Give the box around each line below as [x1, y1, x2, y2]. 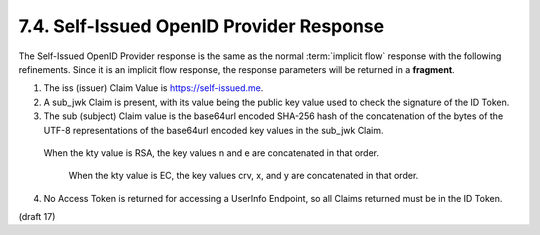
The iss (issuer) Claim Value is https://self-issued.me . [43, 82, 264, 94]
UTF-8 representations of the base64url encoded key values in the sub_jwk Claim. [43, 124, 384, 136]
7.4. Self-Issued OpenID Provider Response [18, 15, 385, 37]
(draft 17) [18, 211, 56, 223]
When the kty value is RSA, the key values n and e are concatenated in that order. [43, 146, 380, 159]
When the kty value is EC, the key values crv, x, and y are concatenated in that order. [68, 170, 419, 182]
